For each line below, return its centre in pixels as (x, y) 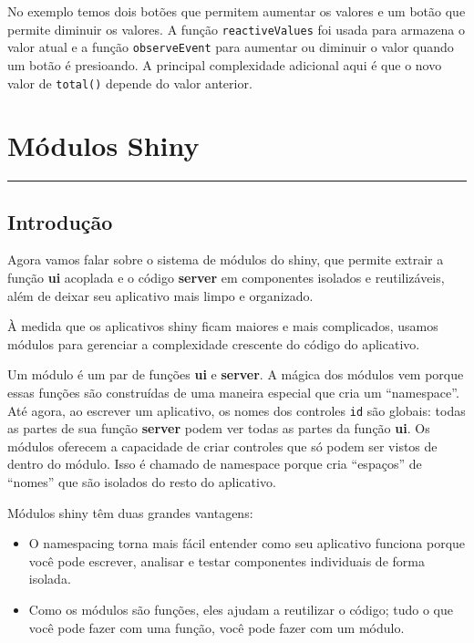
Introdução (60, 221)
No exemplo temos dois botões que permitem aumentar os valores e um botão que (237, 11)
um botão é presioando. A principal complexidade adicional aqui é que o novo (225, 64)
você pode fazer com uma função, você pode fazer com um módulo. (216, 627)
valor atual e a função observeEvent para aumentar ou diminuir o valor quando (231, 47)
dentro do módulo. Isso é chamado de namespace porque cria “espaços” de (215, 464)
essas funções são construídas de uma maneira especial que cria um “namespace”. (233, 393)
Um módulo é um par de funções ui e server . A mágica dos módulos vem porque (236, 374)
